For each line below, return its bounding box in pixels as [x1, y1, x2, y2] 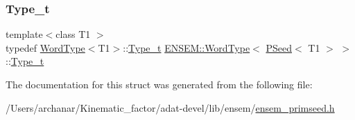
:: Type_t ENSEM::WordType [123, 40, 250, 54]
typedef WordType [6, 40, 85, 54]
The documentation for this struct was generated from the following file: [6, 77, 313, 91]
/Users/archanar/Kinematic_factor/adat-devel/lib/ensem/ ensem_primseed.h [6, 100, 335, 114]
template [6, 27, 43, 41]
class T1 [55, 27, 91, 41]
